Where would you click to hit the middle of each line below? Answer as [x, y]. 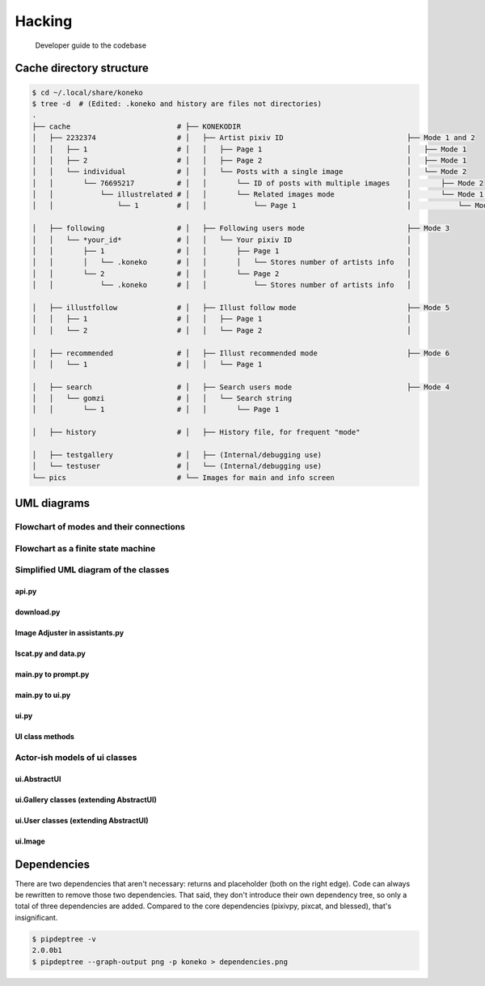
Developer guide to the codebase [91, 45]
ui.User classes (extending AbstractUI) [82, 820]
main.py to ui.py [43, 695]
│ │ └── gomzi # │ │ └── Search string [162, 398]
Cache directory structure [82, 68]
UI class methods [44, 737]
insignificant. [36, 917]
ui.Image [30, 841]
